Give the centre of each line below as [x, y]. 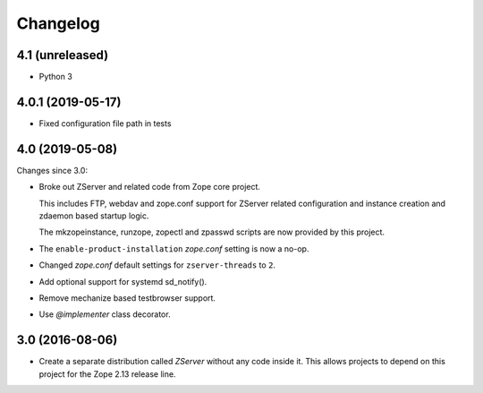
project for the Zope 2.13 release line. [107, 374]
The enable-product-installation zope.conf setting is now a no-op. [174, 248]
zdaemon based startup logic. [94, 216]
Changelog [58, 23]
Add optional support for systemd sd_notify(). [123, 281]
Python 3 [56, 77]
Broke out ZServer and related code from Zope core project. [150, 187]
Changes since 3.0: [52, 170]
